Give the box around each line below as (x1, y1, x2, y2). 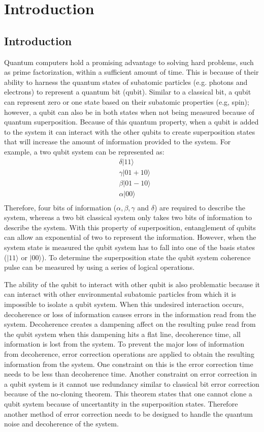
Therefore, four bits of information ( (4, 202, 117, 212)
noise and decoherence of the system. (4, 418, 119, 429)
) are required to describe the (154, 202, 246, 212)
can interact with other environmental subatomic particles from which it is (4, 289, 236, 299)
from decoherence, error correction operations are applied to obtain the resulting (4, 348, 254, 359)
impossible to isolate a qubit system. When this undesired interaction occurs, (4, 299, 244, 310)
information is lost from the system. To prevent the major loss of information (4, 338, 245, 349)
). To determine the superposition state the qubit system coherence (41, 252, 251, 262)
